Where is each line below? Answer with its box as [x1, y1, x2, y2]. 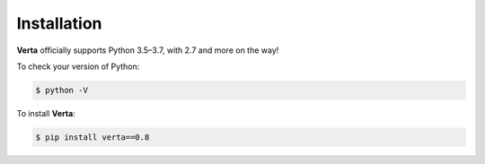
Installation [16, 13, 102, 33]
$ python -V [35, 85, 89, 95]
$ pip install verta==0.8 [35, 132, 150, 142]
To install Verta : [16, 108, 75, 118]
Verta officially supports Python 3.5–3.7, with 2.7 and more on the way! [16, 45, 279, 56]
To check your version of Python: [16, 61, 140, 72]
